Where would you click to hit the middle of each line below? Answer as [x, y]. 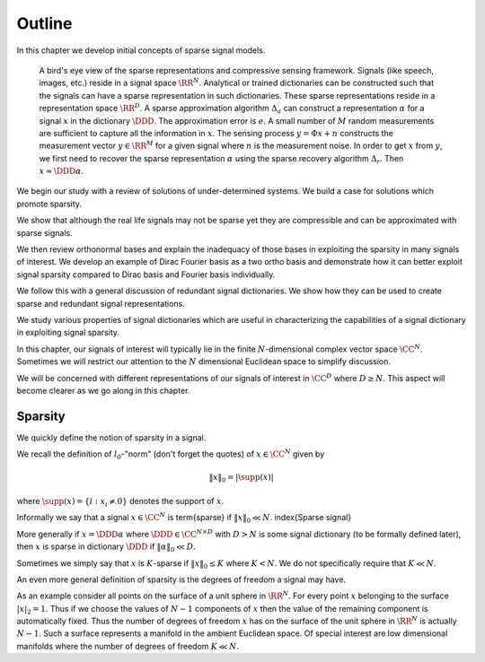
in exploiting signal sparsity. [68, 333]
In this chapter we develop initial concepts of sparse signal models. [141, 50]
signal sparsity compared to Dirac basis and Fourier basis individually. [146, 274]
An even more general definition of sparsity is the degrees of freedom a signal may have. [181, 579]
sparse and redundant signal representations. [101, 303]
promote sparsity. [49, 204]
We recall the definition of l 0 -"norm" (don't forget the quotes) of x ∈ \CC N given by [171, 455]
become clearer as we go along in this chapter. [103, 390]
